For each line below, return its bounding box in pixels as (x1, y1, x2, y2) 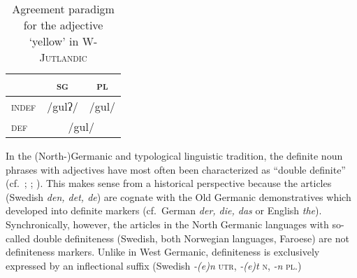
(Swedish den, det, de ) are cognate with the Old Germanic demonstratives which (6, 189, 351, 204)
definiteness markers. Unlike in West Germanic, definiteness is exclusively (6, 244, 320, 259)
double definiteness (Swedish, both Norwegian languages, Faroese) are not (33, 230, 349, 245)
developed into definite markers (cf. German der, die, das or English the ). (6, 203, 322, 218)
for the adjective (23, 17, 103, 33)
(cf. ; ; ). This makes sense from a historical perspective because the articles (6, 176, 332, 190)
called (6, 230, 30, 245)
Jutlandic (39, 49, 87, 65)
